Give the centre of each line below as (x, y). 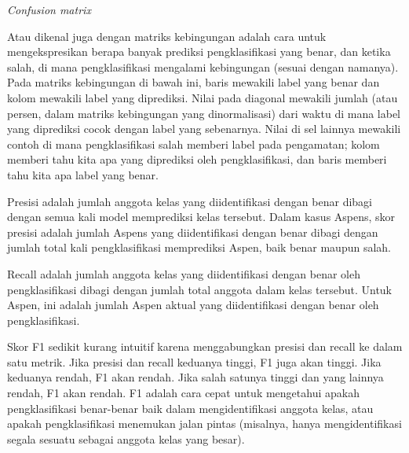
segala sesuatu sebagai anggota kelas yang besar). (126, 438)
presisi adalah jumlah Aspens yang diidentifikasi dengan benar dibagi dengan (193, 232)
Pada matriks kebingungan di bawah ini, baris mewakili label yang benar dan (194, 82)
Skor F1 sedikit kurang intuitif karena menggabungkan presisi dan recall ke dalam (205, 346)
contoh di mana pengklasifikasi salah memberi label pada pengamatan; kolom (194, 144)
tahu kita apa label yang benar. (83, 174)
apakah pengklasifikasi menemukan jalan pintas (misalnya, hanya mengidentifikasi (204, 424)
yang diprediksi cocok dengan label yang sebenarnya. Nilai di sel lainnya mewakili (204, 129)
